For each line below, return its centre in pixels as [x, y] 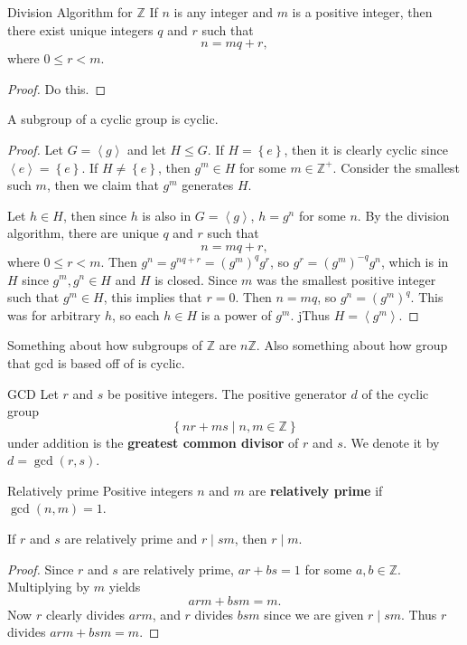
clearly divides [85, 614]
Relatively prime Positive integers [100, 490]
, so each [136, 314]
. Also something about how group [352, 345]
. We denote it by [391, 442]
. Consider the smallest [396, 167]
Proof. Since [41, 569]
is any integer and [223, 12]
